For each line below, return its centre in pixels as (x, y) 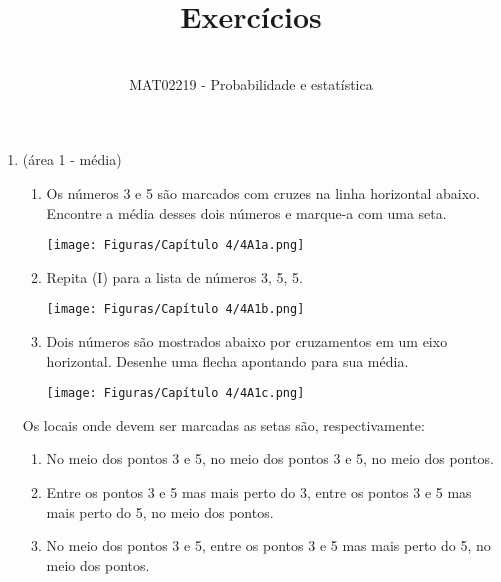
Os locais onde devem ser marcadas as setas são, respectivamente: (223, 424)
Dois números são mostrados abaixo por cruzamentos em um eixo (247, 341)
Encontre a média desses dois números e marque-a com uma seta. (246, 212)
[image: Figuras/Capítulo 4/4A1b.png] (175, 309)
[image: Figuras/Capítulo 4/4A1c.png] (175, 393)
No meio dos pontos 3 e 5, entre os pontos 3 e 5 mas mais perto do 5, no (268, 545)
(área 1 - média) (72, 159)
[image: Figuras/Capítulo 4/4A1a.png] (175, 245)
